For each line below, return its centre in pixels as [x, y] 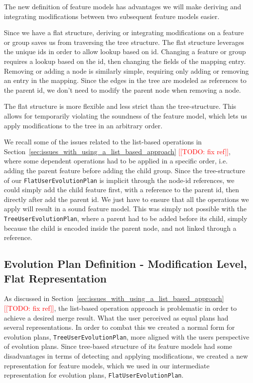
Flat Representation [55, 278]
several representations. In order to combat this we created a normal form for [119, 327]
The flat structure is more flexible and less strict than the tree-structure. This [120, 106]
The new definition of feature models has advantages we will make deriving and [123, 6]
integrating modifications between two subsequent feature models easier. [112, 16]
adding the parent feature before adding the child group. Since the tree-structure [125, 170]
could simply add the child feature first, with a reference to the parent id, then [122, 190]
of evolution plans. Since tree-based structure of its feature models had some [118, 346]
